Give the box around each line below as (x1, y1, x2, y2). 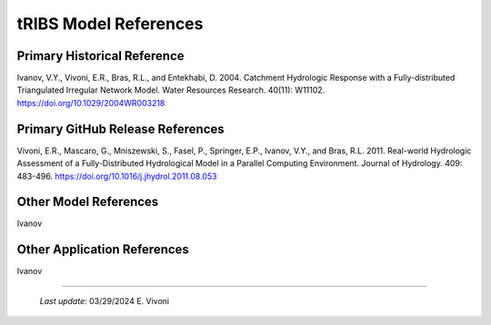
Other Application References (16, 241, 190, 258)
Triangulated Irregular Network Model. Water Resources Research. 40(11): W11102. (16, 84, 326, 95)
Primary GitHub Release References (16, 121, 225, 136)
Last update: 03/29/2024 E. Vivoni (39, 295, 170, 306)
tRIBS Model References (16, 14, 204, 34)
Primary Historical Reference (16, 48, 185, 64)
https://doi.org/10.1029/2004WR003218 (16, 97, 165, 108)
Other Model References (16, 194, 159, 210)
